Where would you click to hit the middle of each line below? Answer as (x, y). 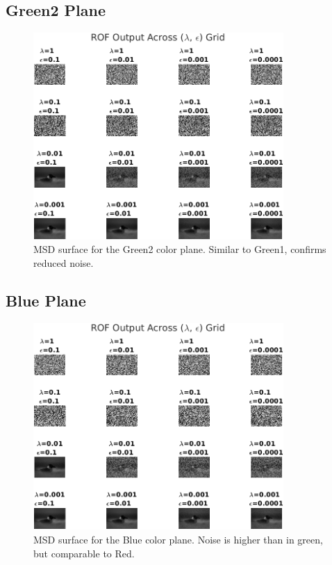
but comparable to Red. (84, 553)
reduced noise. (64, 262)
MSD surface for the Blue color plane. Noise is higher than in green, (178, 539)
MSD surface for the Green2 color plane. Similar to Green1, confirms (180, 249)
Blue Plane (46, 300)
